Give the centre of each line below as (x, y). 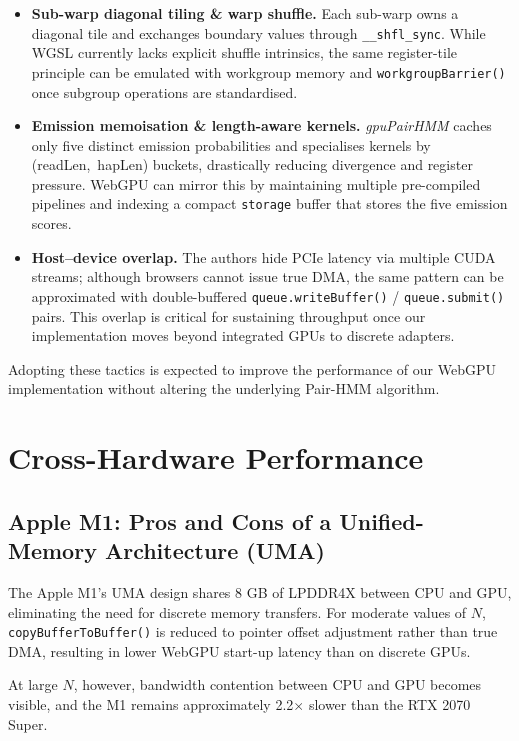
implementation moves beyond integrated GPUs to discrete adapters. (243, 335)
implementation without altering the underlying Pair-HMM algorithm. (224, 388)
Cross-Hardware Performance (216, 457)
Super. (28, 723)
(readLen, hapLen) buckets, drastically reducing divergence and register (252, 164)
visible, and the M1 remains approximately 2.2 (151, 703)
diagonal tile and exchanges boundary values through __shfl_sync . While (258, 32)
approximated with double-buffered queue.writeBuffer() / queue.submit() (268, 295)
